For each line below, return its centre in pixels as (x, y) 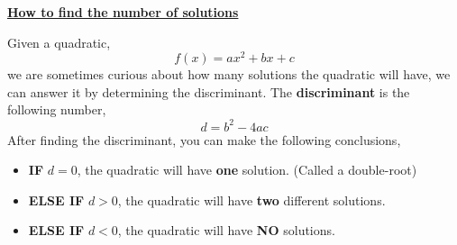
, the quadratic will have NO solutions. (226, 230)
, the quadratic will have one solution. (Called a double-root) (247, 170)
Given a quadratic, (59, 42)
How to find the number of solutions (123, 12)
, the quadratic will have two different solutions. (251, 200)
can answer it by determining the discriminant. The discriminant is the (209, 91)
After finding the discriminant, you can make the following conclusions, (204, 139)
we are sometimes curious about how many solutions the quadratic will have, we (229, 74)
